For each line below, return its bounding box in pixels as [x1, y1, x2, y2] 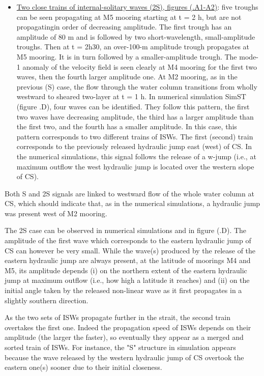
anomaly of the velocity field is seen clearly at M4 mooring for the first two [22, 61, 257, 72]
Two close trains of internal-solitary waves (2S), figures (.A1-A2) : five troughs [16, 2, 258, 12]
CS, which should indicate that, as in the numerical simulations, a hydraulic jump [5, 198, 260, 209]
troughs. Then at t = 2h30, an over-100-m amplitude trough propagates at [16, 41, 250, 52]
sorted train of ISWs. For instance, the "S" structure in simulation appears [5, 342, 236, 352]
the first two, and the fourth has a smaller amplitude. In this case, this [16, 121, 237, 132]
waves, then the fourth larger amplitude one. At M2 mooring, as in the [16, 71, 238, 82]
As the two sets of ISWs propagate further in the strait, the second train [5, 312, 230, 323]
